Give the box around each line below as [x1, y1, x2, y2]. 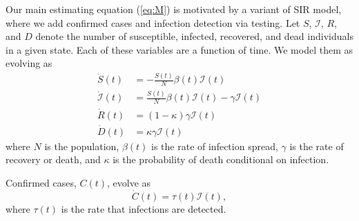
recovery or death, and [6, 152, 101, 167]
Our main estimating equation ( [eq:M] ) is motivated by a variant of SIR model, [6, 2, 342, 16]
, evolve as [107, 176, 151, 189]
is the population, [44, 138, 119, 153]
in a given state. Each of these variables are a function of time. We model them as [6, 42, 353, 56]
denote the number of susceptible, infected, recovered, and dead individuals [35, 29, 353, 43]
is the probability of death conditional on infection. [113, 152, 329, 167]
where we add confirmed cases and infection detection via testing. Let [6, 15, 300, 30]
